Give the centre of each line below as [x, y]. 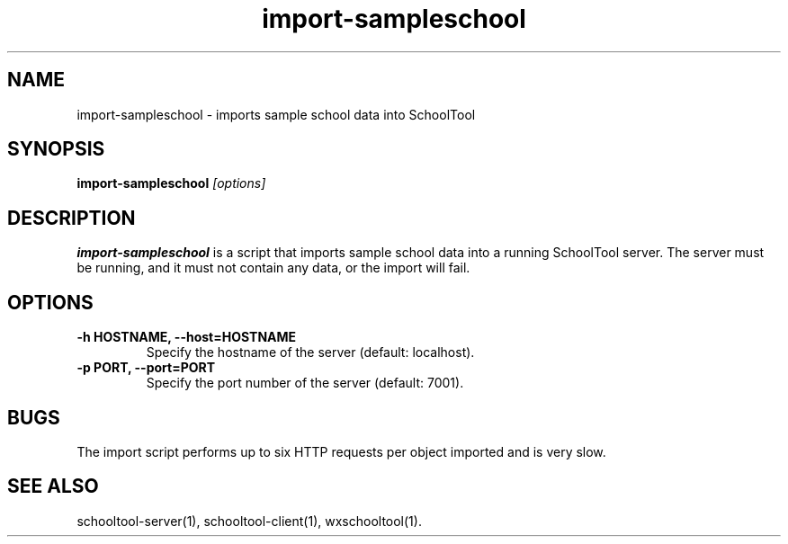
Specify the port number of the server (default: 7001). [305, 383]
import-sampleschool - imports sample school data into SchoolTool [276, 114]
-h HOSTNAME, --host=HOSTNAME [187, 337]
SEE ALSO [53, 486]
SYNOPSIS [56, 149]
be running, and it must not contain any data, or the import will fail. [273, 268]
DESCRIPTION [72, 218]
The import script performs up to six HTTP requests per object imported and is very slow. [341, 451]
